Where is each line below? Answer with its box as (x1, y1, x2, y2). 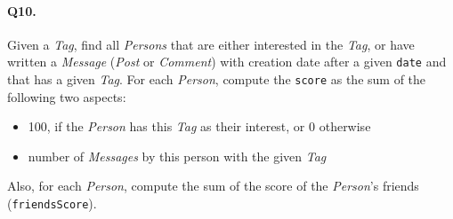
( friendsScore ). (7, 194, 97, 213)
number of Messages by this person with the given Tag (28, 146, 327, 165)
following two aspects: (7, 87, 126, 106)
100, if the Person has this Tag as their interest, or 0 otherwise (28, 117, 371, 136)
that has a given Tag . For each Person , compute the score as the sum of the (7, 70, 426, 89)
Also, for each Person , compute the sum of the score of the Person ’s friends (7, 176, 419, 195)
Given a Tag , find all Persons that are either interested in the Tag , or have (7, 35, 415, 53)
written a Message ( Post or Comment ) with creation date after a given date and (7, 52, 447, 71)
